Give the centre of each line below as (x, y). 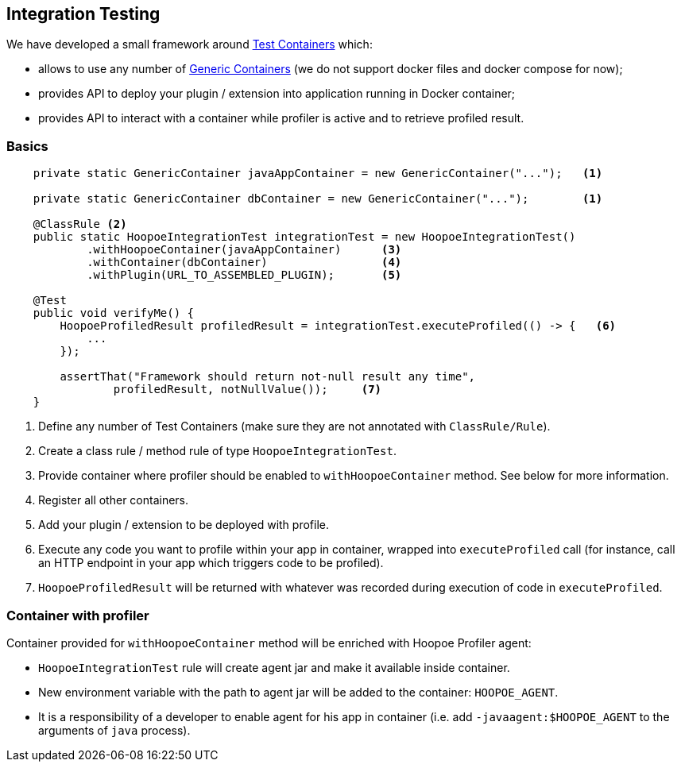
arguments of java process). (114, 730)
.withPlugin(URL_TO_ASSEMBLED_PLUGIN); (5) (244, 275)
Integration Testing (83, 14)
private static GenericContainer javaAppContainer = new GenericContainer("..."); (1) (318, 174)
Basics (27, 146)
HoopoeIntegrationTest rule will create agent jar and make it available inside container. (274, 667)
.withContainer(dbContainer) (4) (244, 262)
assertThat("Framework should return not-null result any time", (268, 377)
